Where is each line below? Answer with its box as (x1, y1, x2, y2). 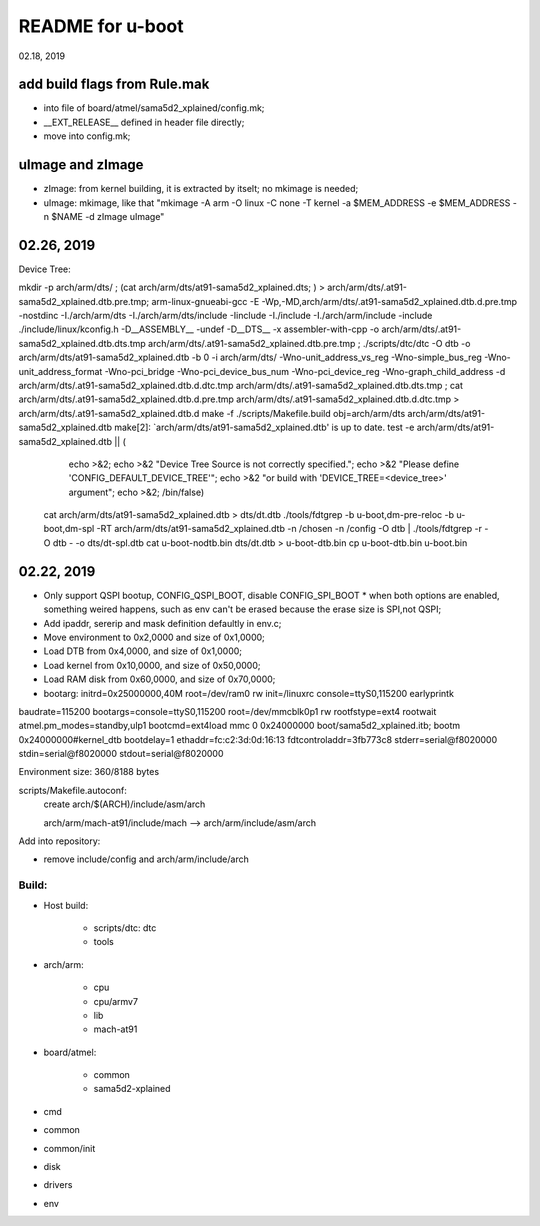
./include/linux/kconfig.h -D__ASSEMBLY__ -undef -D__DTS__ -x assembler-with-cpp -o (18, 323, 380, 335)
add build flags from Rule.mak (18, 76, 210, 93)
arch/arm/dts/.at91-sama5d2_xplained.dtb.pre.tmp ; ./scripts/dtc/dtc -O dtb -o (148, 337, 471, 349)
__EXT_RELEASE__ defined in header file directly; (43, 116, 245, 128)
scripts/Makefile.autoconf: (18, 784, 127, 796)
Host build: (43, 899, 89, 911)
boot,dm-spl (43, 523, 95, 535)
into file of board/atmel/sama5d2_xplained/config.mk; (43, 102, 265, 114)
